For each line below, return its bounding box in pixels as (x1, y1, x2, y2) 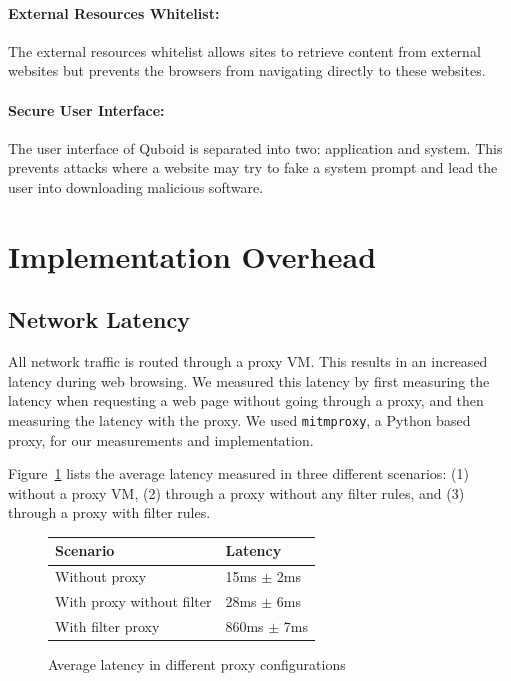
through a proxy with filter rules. (8, 502, 211, 523)
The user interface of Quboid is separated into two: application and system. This (8, 137, 503, 158)
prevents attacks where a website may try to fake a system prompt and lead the (8, 157, 498, 178)
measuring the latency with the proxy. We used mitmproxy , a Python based (8, 409, 471, 430)
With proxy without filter (55, 591, 212, 612)
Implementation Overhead (8, 235, 377, 276)
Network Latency (8, 304, 190, 335)
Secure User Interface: (8, 99, 165, 120)
